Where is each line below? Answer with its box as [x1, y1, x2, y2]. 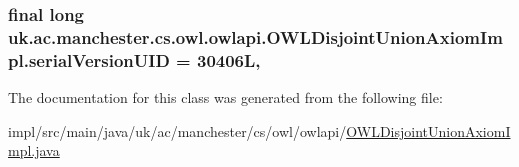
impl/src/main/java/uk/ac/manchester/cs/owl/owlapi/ [8, 120, 347, 141]
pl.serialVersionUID [8, 47, 170, 72]
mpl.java [8, 140, 60, 161]
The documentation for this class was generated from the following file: [8, 87, 443, 108]
